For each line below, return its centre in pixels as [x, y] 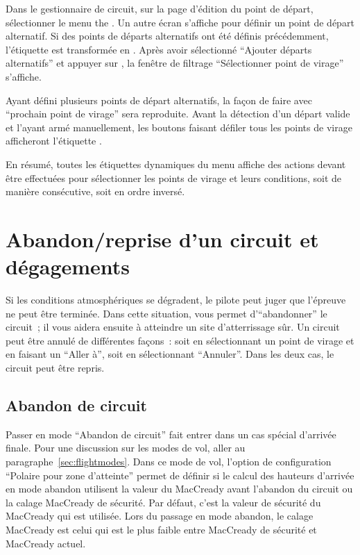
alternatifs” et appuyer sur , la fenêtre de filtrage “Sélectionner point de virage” [175, 63]
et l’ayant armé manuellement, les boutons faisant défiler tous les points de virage [179, 127]
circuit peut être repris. [55, 367]
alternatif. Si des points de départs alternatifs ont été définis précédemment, [167, 36]
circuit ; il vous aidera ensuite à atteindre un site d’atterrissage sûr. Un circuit [173, 327]
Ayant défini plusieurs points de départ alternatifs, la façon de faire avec [159, 100]
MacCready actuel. [46, 543]
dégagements [68, 266]
